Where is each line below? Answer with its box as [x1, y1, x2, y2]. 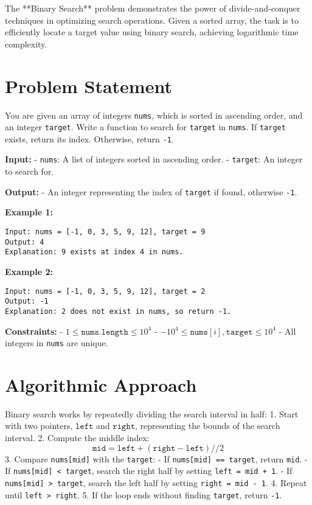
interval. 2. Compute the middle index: [5, 431, 150, 444]
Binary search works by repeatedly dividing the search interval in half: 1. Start [5, 407, 299, 420]
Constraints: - [5, 324, 63, 337]
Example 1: [5, 206, 53, 218]
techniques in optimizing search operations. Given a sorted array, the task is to [5, 13, 299, 26]
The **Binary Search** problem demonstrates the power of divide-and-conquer [5, 2, 300, 14]
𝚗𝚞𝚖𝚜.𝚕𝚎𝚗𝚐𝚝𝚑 [81, 327, 128, 336]
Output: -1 [5, 297, 49, 306]
